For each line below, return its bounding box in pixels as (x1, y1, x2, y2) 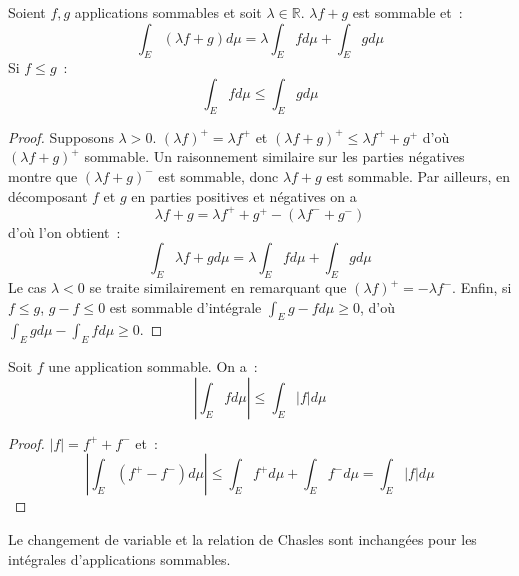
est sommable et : (352, 2, 463, 22)
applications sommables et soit (74, 2, 262, 22)
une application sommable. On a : (48, 356, 258, 377)
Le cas (8, 277, 47, 298)
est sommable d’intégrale (109, 296, 262, 317)
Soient (8, 2, 46, 22)
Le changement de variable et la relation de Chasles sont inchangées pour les (8, 529, 477, 550)
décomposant (8, 185, 88, 206)
